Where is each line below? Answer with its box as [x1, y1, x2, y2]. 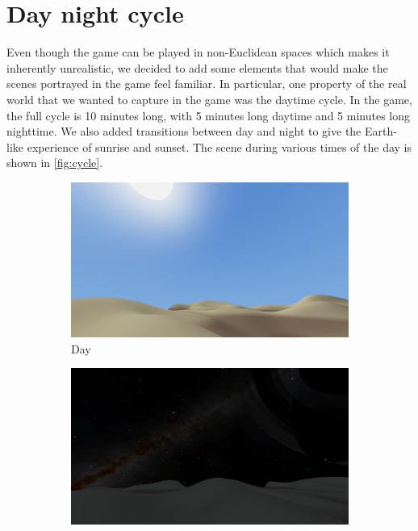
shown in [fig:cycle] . [6, 154, 103, 171]
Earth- [364, 123, 397, 140]
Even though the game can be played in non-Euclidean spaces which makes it [6, 44, 390, 61]
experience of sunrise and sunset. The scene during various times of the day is [27, 138, 412, 155]
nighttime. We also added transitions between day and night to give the [6, 123, 362, 140]
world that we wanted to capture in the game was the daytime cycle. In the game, [6, 90, 412, 107]
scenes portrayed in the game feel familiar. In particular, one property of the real [6, 75, 407, 92]
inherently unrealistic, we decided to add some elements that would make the [6, 59, 388, 76]
